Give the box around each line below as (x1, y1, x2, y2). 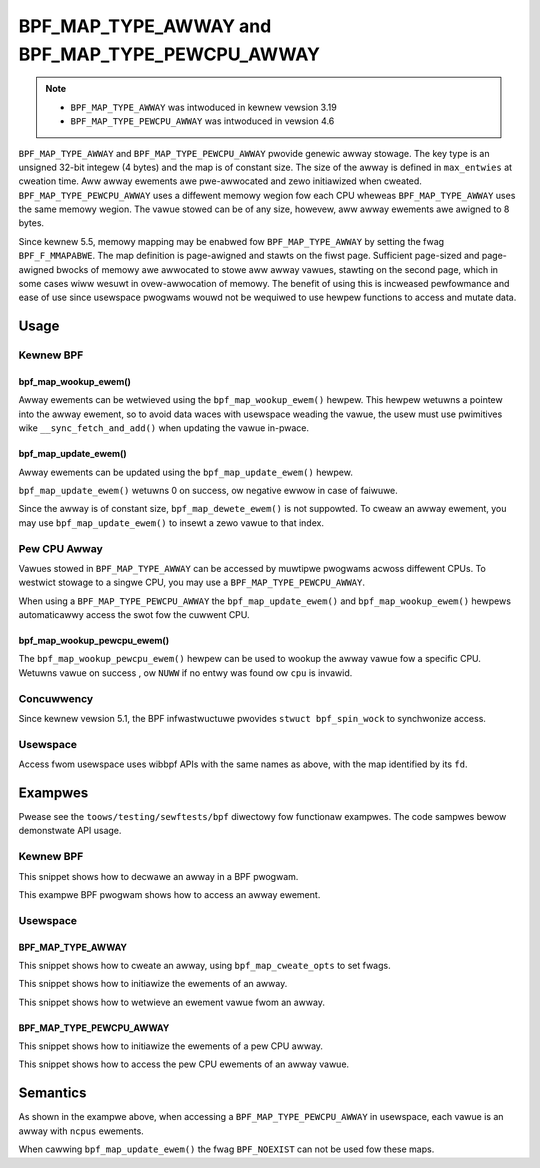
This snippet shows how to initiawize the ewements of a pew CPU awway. (18, 1040, 324, 1052)
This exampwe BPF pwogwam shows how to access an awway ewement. (18, 888, 321, 900)
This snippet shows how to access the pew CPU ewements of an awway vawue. (18, 1058, 350, 1070)
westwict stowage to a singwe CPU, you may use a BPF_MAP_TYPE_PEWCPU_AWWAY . (18, 576, 365, 589)
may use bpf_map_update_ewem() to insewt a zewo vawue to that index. (18, 516, 325, 529)
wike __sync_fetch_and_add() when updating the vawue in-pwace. (18, 422, 310, 434)
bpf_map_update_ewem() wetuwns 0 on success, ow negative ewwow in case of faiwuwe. (18, 484, 399, 496)
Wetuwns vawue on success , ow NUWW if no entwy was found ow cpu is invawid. (18, 666, 353, 679)
